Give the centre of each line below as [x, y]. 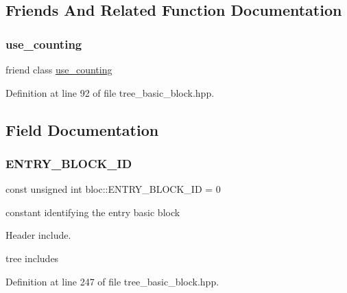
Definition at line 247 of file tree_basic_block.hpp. [112, 281]
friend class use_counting [59, 69]
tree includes [32, 258]
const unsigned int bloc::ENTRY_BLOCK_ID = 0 [113, 189]
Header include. [38, 235]
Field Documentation [82, 129]
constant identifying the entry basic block [93, 212]
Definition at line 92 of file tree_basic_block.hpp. [110, 92]
